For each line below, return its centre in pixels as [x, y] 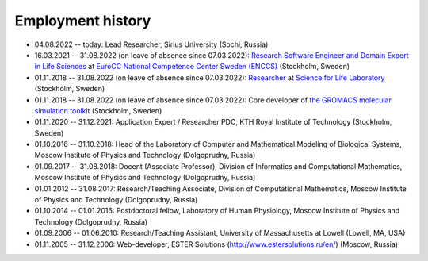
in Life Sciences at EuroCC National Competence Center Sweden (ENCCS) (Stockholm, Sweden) [192, 67]
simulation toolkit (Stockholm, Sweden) [98, 110]
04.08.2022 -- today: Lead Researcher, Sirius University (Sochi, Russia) [151, 44]
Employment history [83, 21]
